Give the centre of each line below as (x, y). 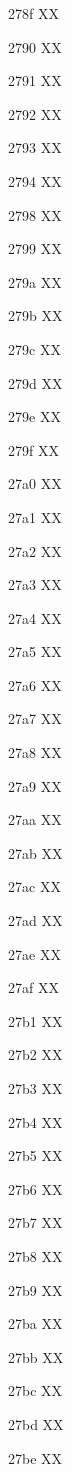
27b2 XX (35, 1054)
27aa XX (35, 819)
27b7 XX (35, 1222)
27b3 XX (35, 1088)
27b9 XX (35, 1289)
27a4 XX (35, 617)
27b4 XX (35, 1121)
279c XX (34, 348)
